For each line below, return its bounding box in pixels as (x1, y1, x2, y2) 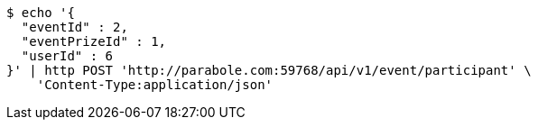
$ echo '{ (6, 5, 75, 20)
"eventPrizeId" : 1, (21, 34, 167, 49)
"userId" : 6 (21, 49, 114, 63)
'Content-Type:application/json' (36, 77, 274, 92)
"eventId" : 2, (21, 20, 128, 34)
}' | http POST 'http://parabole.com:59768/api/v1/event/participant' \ (6, 63, 532, 77)
